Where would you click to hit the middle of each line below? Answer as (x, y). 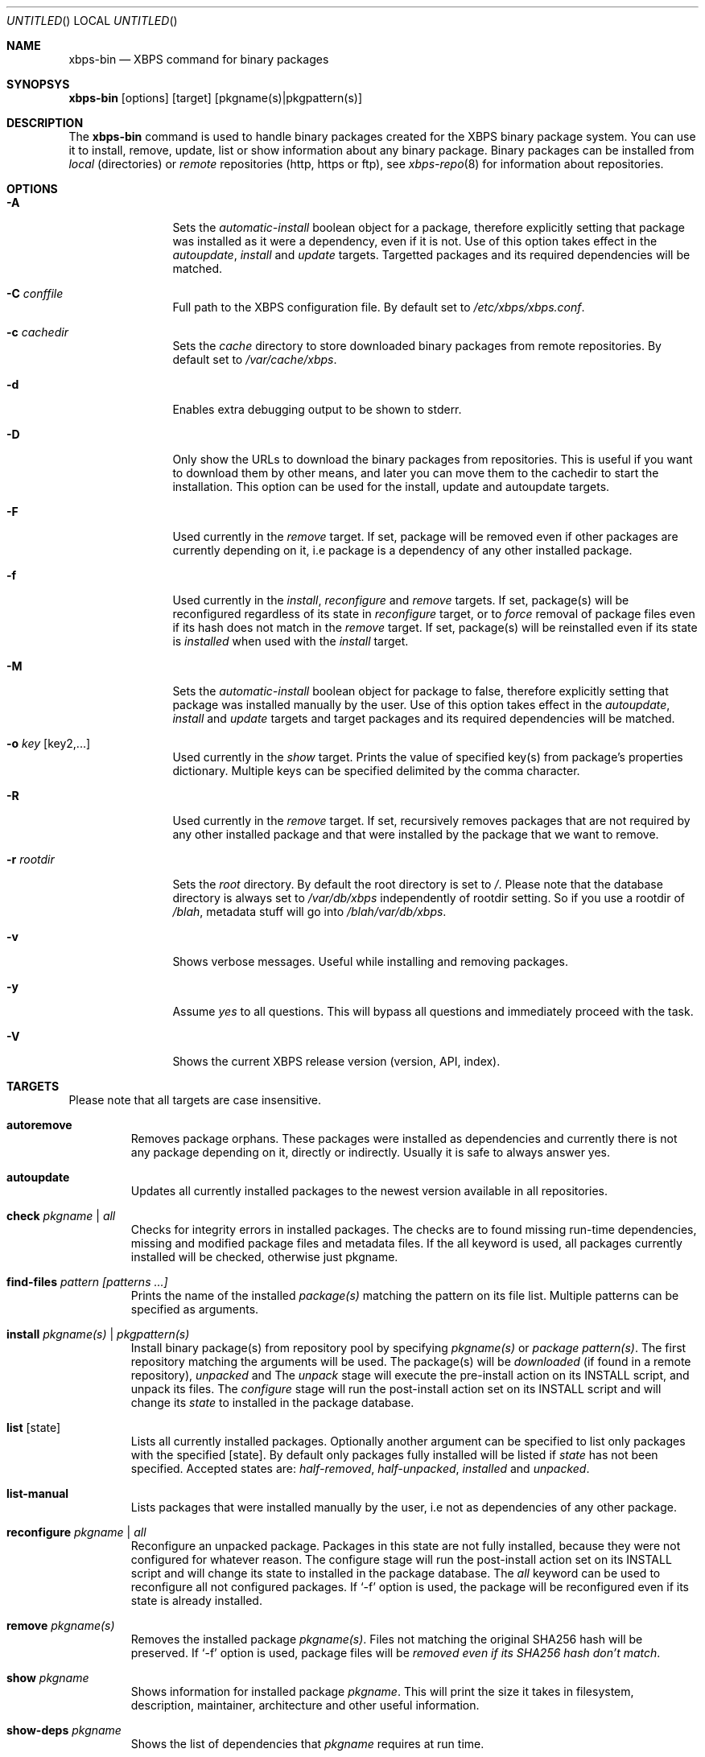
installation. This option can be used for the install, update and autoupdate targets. (391, 487)
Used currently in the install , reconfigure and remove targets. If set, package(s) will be (401, 600)
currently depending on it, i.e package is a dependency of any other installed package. (402, 550)
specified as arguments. (195, 1309)
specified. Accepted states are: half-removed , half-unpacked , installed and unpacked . (360, 1468)
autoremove (39, 1125)
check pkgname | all (61, 1216)
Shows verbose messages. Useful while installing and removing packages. (370, 961)
